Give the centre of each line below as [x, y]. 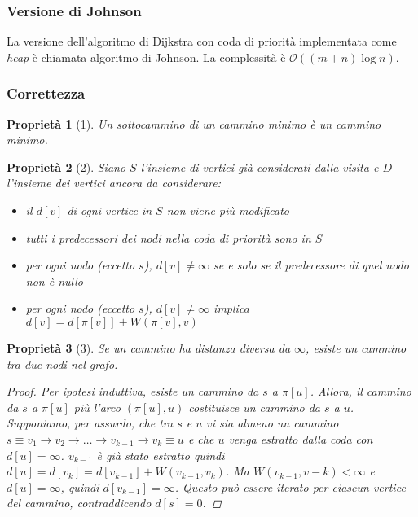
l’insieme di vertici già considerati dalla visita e [260, 166]
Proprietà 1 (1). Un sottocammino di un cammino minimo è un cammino [194, 123]
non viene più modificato [228, 210]
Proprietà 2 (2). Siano [66, 166]
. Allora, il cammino [361, 391]
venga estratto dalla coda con [301, 438]
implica [231, 308]
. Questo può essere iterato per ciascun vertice [290, 486]
